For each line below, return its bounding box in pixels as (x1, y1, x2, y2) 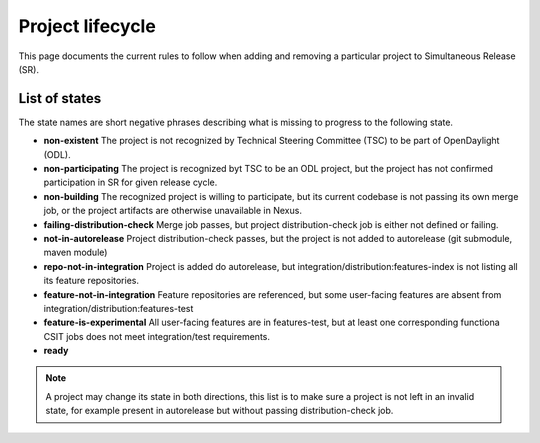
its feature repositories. (43, 275, 140, 287)
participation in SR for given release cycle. (43, 176, 218, 189)
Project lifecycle (18, 15, 157, 37)
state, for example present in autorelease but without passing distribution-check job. (45, 405, 394, 417)
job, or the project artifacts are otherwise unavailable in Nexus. (43, 205, 302, 217)
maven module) (43, 246, 108, 259)
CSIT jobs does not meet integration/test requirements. (43, 330, 270, 342)
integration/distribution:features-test (43, 302, 194, 314)
